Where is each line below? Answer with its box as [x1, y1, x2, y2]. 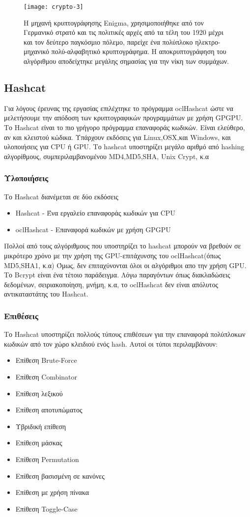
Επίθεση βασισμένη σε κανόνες [15, 470, 105, 481]
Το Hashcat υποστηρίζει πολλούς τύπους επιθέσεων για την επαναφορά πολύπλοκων [4, 329, 246, 339]
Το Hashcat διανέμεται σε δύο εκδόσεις [4, 191, 118, 201]
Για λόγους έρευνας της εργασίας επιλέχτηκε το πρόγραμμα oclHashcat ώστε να [4, 103, 233, 113]
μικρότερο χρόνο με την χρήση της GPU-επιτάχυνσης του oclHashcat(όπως [4, 250, 221, 260]
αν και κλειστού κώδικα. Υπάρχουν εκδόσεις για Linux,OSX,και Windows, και [4, 132, 231, 142]
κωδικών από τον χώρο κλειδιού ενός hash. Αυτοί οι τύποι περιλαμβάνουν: [4, 338, 218, 349]
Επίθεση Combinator [15, 371, 78, 381]
